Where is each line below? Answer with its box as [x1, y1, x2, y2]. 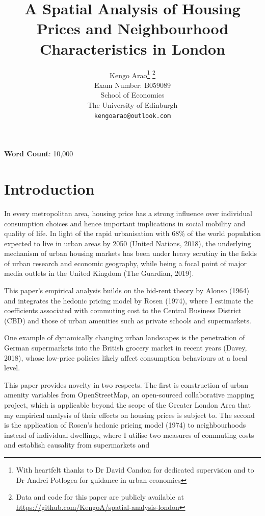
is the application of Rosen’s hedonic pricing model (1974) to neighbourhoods [4, 419, 246, 430]
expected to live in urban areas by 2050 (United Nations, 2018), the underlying [4, 238, 251, 248]
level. [4, 362, 20, 373]
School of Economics [100, 89, 165, 100]
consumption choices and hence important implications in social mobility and [4, 218, 246, 228]
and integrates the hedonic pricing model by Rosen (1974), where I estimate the [4, 295, 254, 306]
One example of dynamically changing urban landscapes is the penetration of [4, 332, 245, 343]
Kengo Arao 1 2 [110, 68, 155, 80]
